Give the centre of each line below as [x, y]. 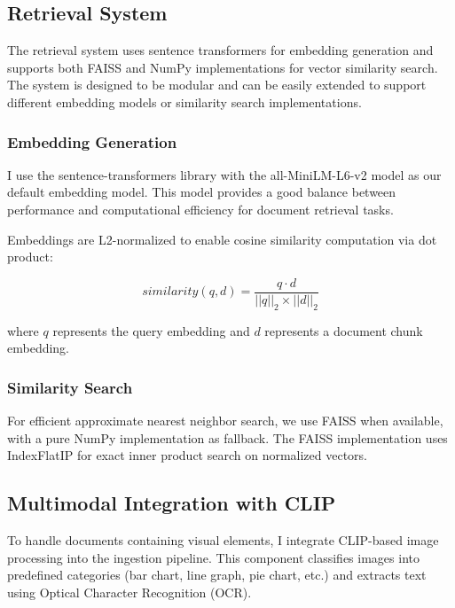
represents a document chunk [344, 330]
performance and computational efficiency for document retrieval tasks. [200, 209]
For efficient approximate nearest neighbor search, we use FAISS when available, [225, 421]
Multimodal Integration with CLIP [172, 503]
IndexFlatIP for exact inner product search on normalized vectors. [188, 455]
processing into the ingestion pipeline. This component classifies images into [213, 557]
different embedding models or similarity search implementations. [184, 101]
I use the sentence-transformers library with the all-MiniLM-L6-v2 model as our [224, 174]
